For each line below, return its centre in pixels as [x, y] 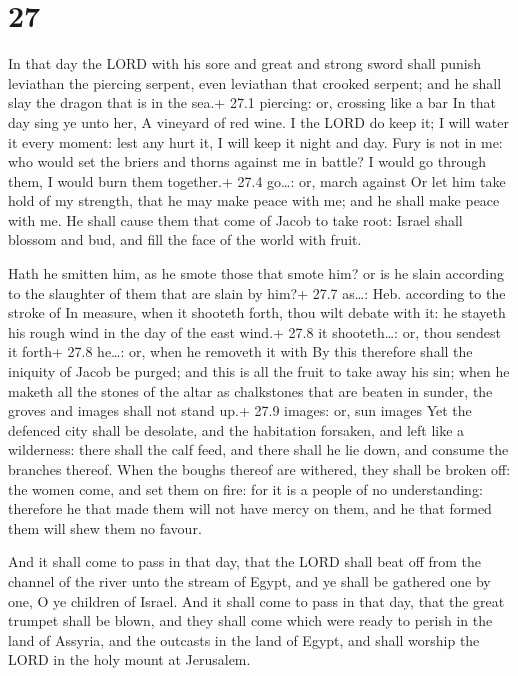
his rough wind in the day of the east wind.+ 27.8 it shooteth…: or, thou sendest [254, 331]
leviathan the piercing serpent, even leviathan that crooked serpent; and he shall [255, 82]
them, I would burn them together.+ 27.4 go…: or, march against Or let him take [257, 180]
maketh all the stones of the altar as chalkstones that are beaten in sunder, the [250, 390]
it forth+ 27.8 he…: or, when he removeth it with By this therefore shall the [240, 351]
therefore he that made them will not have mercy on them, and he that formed [250, 508]
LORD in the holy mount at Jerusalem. [129, 659]
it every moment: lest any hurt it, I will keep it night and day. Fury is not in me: [255, 141]
